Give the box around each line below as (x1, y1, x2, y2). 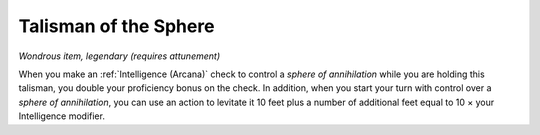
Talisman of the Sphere (18, 15, 215, 37)
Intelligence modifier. (18, 110, 105, 122)
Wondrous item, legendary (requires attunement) (18, 50, 220, 62)
